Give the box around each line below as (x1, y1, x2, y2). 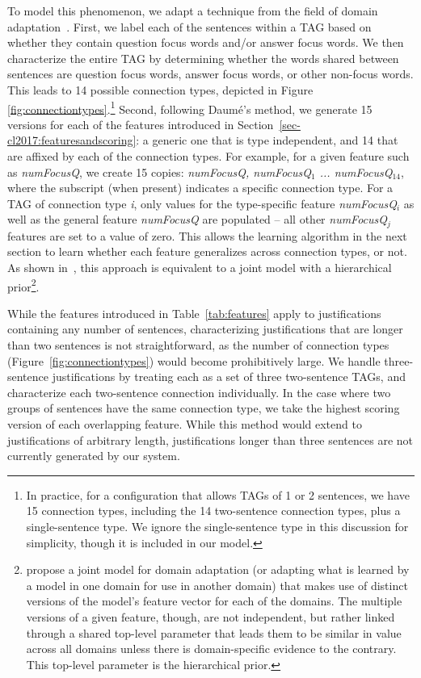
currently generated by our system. (7, 447, 180, 464)
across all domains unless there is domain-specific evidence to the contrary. (26, 640, 397, 657)
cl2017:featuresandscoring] (7, 132, 137, 149)
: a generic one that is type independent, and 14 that (136, 132, 398, 149)
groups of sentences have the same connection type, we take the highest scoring (7, 400, 400, 416)
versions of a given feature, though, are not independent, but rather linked (26, 608, 395, 625)
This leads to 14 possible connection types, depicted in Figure (7, 81, 314, 98)
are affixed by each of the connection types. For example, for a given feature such (7, 148, 410, 164)
